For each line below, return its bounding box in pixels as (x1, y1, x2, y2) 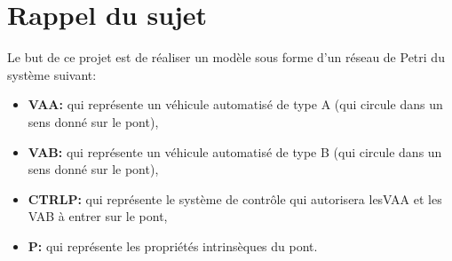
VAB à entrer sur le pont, (28, 207, 168, 225)
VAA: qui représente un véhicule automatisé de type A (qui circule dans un (28, 95, 443, 114)
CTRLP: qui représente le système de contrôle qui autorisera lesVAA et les (28, 189, 442, 208)
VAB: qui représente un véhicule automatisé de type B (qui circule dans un (28, 142, 442, 161)
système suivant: (7, 65, 97, 83)
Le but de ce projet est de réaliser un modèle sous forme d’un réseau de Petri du (7, 48, 445, 67)
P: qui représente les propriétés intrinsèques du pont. (28, 236, 318, 255)
